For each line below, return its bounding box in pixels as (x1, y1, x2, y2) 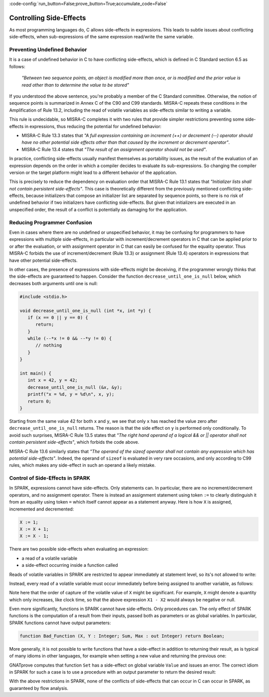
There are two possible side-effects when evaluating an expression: (9, 546, 149, 552)
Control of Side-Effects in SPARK (9, 475, 91, 482)
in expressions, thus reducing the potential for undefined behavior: (24, 123, 162, 129)
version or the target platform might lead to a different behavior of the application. (9, 170, 177, 175)
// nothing (35, 343, 62, 348)
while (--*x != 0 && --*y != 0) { (27, 336, 112, 342)
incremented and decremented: (9, 506, 74, 512)
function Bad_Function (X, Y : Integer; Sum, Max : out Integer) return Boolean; (19, 633, 225, 639)
